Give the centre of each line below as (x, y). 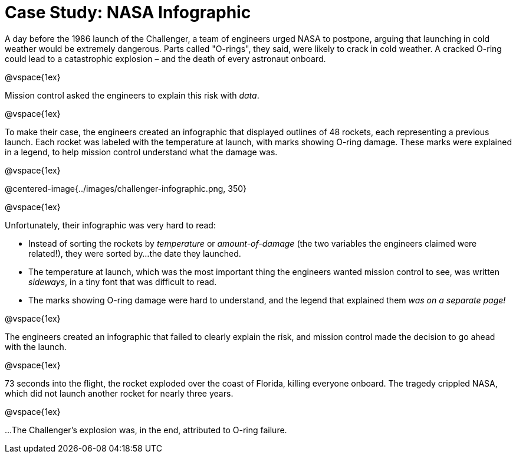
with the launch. (36, 346)
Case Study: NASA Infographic (128, 12)
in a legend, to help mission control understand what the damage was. (141, 152)
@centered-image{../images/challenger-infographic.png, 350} (126, 188)
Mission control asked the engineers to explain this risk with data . (132, 95)
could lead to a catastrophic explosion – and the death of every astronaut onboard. (165, 58)
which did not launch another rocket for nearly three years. (119, 393)
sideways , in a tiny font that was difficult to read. (123, 282)
